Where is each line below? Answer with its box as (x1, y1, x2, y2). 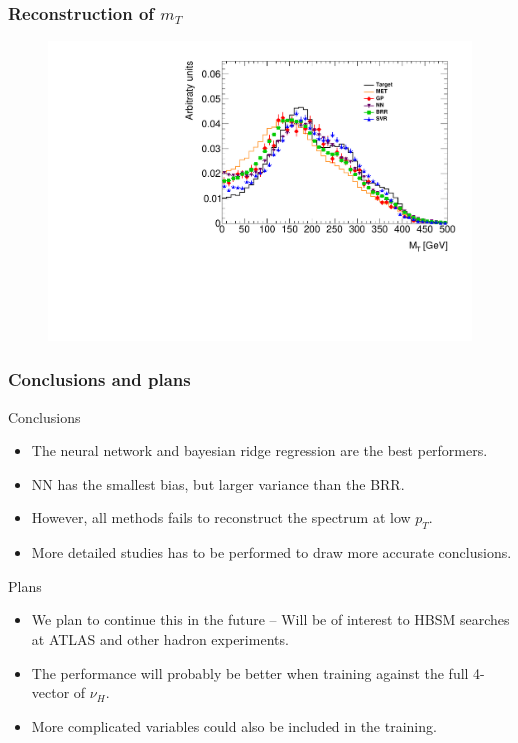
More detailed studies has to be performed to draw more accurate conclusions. (31, 542, 512, 563)
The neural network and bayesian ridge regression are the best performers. (31, 440, 488, 461)
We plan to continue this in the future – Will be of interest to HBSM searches (31, 609, 510, 630)
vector (31, 682, 70, 703)
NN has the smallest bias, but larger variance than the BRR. (31, 473, 405, 494)
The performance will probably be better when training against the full (31, 662, 469, 683)
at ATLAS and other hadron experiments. (31, 629, 289, 650)
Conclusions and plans (8, 367, 191, 392)
